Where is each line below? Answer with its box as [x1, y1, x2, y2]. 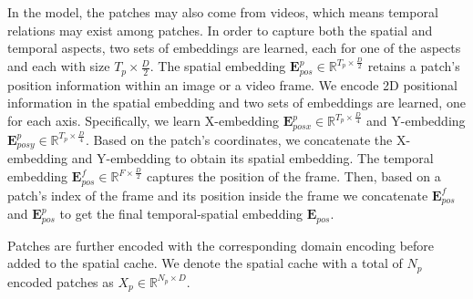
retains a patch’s [367, 57, 460, 76]
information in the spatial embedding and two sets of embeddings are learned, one [7, 93, 466, 112]
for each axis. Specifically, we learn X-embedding [7, 111, 280, 130]
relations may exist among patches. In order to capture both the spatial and [7, 20, 433, 39]
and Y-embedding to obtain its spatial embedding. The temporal [71, 149, 434, 168]
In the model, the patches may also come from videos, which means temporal [7, 3, 438, 21]
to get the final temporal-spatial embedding [59, 204, 303, 223]
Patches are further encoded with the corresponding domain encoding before [7, 235, 435, 254]
